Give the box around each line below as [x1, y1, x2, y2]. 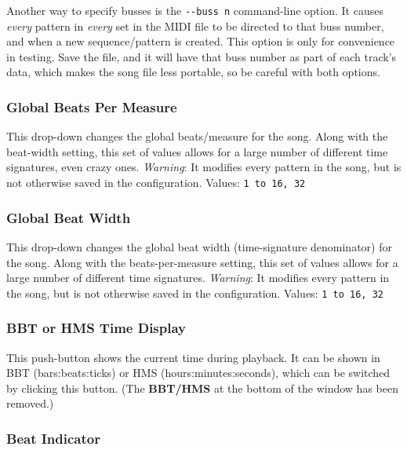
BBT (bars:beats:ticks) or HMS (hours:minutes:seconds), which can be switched [6, 364, 391, 381]
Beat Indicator [6, 428, 100, 448]
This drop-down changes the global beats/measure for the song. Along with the [6, 128, 388, 145]
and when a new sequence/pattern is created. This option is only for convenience [6, 33, 395, 49]
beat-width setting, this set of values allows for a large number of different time [6, 143, 388, 159]
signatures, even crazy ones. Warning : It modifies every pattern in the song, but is [6, 159, 402, 175]
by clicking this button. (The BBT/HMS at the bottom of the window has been [6, 379, 398, 396]
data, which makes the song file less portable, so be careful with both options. [6, 64, 380, 80]
